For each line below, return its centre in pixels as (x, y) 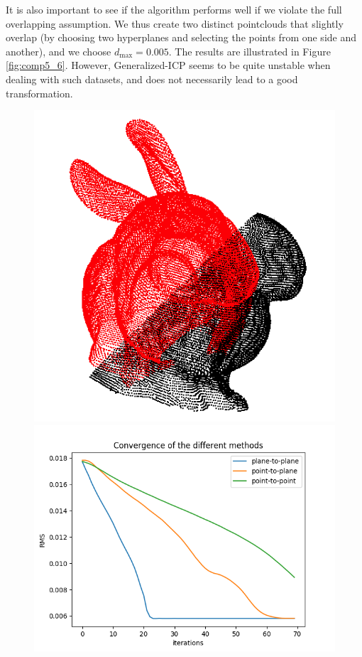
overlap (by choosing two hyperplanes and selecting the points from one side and (181, 37)
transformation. (39, 93)
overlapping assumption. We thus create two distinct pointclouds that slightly (175, 23)
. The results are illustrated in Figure (249, 51)
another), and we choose (59, 51)
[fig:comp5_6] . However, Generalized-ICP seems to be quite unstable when (168, 65)
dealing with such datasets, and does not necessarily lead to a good (152, 79)
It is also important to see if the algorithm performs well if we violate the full (174, 9)
